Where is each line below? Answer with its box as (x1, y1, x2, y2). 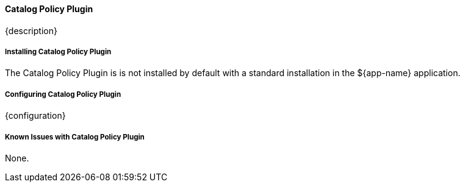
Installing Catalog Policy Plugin (5, 48, 112, 56)
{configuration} (5, 110, 66, 121)
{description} (5, 25, 57, 36)
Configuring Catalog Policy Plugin (5, 90, 121, 99)
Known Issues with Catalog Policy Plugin (5, 132, 145, 141)
